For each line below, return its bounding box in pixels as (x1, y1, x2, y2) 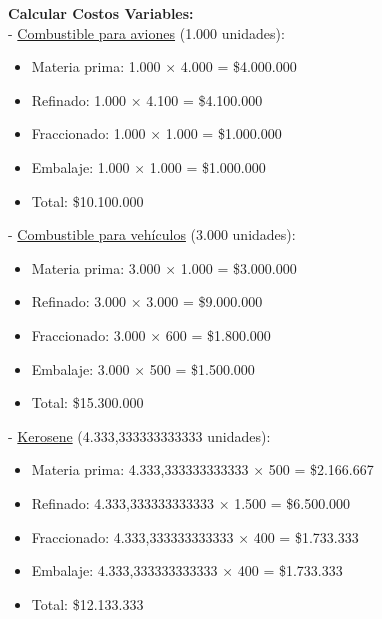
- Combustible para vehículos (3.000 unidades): (8, 224, 296, 245)
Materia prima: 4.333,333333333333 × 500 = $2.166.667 (31, 459, 374, 480)
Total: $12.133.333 (31, 593, 144, 614)
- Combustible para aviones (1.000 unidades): (8, 22, 285, 43)
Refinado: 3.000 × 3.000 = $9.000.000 (31, 291, 263, 312)
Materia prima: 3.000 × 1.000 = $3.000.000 (31, 257, 297, 278)
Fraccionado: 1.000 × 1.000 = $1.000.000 (31, 123, 282, 144)
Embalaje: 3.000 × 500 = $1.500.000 (31, 358, 255, 379)
